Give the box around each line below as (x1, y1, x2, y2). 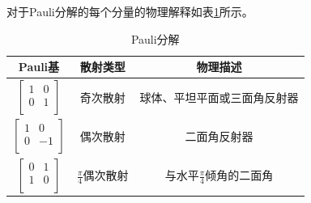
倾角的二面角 (205, 167, 274, 184)
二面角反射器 (185, 127, 253, 144)
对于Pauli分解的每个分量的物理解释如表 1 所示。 (6, 3, 253, 19)
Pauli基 (18, 58, 60, 75)
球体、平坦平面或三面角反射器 (139, 88, 299, 105)
